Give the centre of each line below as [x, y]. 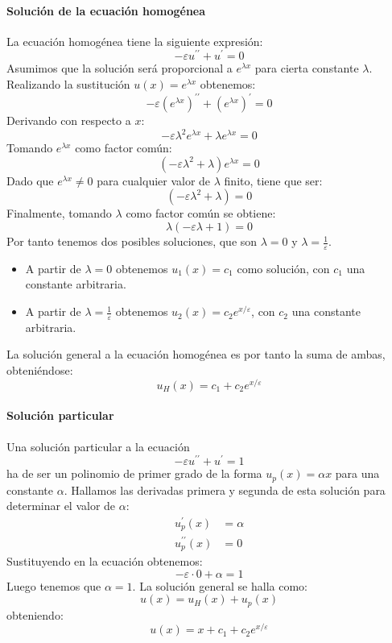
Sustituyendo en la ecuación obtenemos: [105, 560]
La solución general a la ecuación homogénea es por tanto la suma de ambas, [196, 354]
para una [357, 473]
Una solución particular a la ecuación [98, 446]
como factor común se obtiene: [201, 213]
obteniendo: [35, 614]
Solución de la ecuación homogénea [106, 10]
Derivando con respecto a [69, 120]
